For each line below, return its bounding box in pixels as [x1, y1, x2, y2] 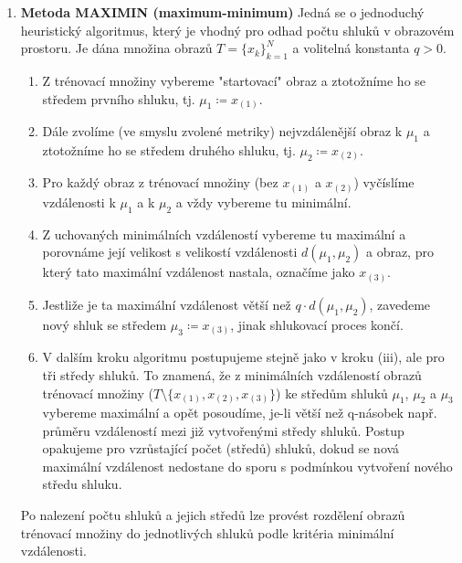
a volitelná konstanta [292, 38, 410, 58]
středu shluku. [42, 474, 122, 494]
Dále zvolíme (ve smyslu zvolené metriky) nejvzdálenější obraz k [42, 122, 403, 141]
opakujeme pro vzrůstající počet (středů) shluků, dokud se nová [42, 439, 400, 458]
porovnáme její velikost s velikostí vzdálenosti [42, 242, 298, 261]
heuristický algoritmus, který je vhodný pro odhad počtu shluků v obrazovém [20, 20, 455, 39]
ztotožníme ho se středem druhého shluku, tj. [42, 140, 296, 159]
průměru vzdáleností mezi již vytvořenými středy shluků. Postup [42, 420, 404, 440]
